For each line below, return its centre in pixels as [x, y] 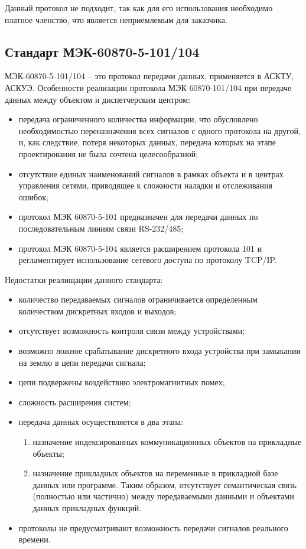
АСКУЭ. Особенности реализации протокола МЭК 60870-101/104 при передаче [148, 87]
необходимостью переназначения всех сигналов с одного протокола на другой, [159, 130]
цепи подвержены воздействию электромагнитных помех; [122, 382]
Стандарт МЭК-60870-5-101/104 [102, 51]
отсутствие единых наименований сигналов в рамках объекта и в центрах [151, 173]
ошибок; [33, 196]
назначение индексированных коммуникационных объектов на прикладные [167, 442]
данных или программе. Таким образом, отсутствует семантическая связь [165, 484]
